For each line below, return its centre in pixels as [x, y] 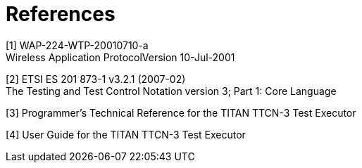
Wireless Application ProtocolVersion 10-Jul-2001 [120, 57]
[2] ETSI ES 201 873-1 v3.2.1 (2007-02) [96, 79]
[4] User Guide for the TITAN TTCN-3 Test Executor [126, 134]
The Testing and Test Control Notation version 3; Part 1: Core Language [171, 91]
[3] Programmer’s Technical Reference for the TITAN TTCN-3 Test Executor [181, 112]
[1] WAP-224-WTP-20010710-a [77, 45]
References [61, 14]
